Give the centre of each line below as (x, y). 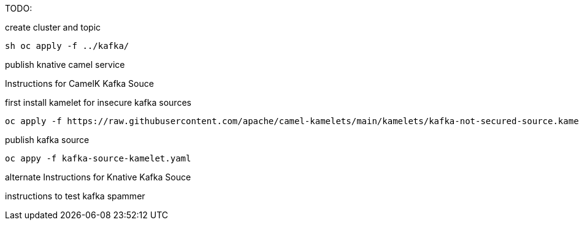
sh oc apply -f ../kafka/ (67, 46)
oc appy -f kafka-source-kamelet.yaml (98, 158)
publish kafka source (47, 140)
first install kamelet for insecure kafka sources (98, 102)
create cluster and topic (53, 27)
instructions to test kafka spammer (75, 196)
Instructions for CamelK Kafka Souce (79, 83)
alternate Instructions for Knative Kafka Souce (98, 177)
